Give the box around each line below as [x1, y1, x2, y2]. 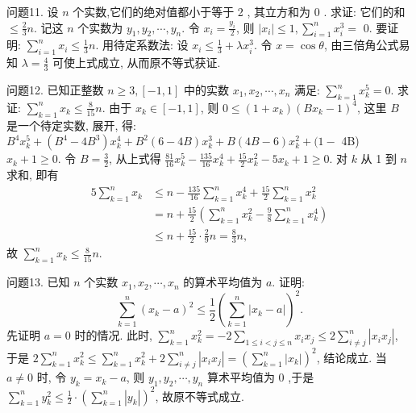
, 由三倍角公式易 [323, 36, 410, 53]
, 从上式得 [109, 150, 161, 167]
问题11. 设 [6, 3, 59, 19]
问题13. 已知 [6, 273, 70, 290]
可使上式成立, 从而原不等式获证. [52, 54, 221, 71]
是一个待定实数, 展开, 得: [6, 116, 136, 133]
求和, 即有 [6, 166, 59, 183]
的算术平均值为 [183, 273, 263, 290]
